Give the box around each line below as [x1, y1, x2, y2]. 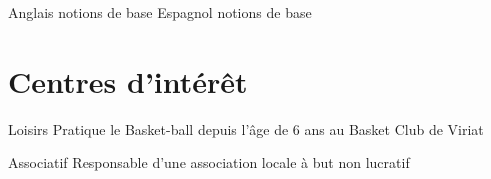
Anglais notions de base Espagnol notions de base [8, 2, 312, 22]
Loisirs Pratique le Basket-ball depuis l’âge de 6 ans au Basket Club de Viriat [8, 118, 484, 139]
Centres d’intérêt [8, 60, 248, 101]
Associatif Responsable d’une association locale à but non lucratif [8, 152, 410, 173]
